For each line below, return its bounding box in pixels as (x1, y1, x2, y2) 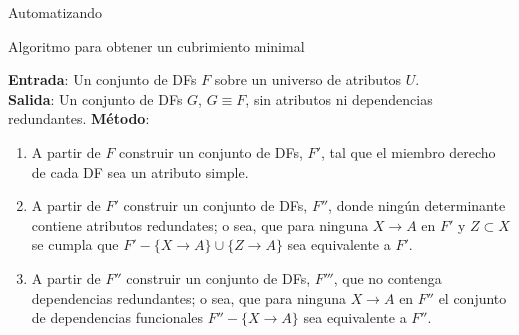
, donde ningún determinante (328, 195, 506, 216)
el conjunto (438, 287, 507, 308)
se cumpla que (31, 234, 119, 255)
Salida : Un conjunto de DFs (8, 88, 183, 109)
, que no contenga (333, 267, 442, 288)
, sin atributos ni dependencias (245, 88, 433, 109)
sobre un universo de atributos (214, 69, 402, 90)
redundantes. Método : (8, 108, 150, 129)
